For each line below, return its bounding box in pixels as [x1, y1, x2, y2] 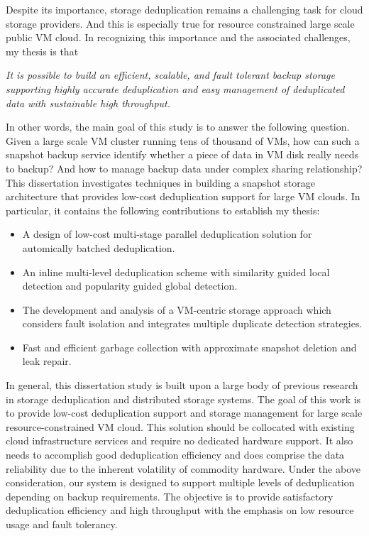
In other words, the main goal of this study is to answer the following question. [6, 119, 350, 134]
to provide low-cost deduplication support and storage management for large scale [6, 405, 363, 420]
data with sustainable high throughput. [6, 95, 171, 110]
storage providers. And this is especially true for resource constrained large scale [6, 16, 355, 31]
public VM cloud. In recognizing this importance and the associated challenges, [6, 30, 351, 45]
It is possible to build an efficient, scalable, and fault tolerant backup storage [6, 67, 335, 82]
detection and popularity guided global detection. [22, 278, 238, 293]
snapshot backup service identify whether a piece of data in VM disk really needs [6, 147, 359, 162]
